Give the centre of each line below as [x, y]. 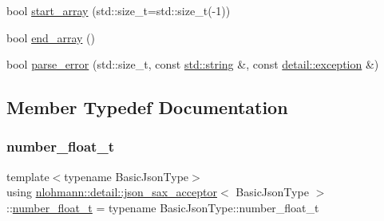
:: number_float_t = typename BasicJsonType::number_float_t [163, 207]
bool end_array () [51, 37]
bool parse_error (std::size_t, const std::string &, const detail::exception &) [193, 64]
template [28, 176]
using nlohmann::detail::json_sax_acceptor [112, 192]
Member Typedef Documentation [147, 107]
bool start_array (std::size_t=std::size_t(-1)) [119, 10]
